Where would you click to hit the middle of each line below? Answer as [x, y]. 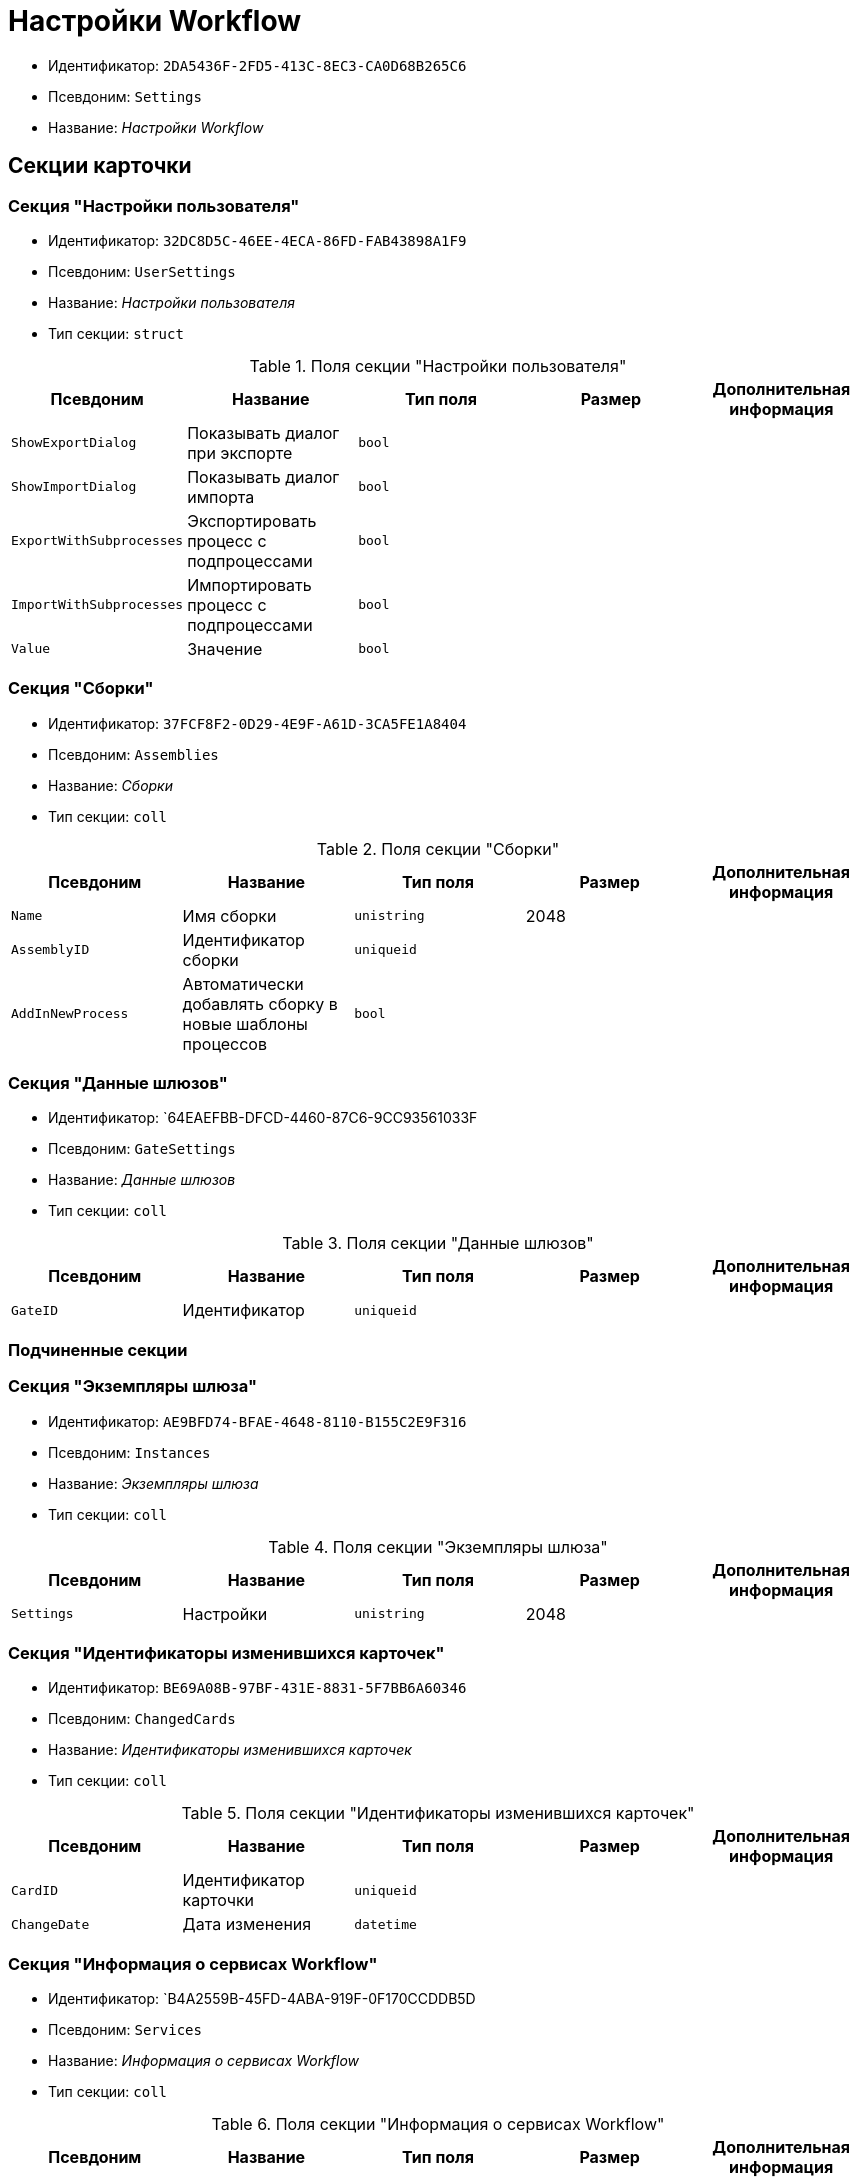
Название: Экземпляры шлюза [153, 1483]
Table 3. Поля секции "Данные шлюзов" [438, 1243]
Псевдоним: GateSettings [142, 1149]
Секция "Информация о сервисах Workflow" [193, 1963]
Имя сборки [229, 915]
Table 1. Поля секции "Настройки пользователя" [438, 365]
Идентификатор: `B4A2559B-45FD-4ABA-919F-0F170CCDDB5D [262, 1999]
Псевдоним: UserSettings [142, 271]
